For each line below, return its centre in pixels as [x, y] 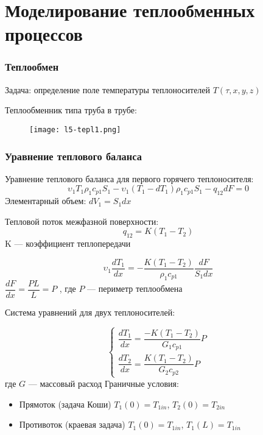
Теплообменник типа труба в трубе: [71, 110]
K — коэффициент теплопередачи [68, 243]
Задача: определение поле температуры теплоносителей [108, 89]
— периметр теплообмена [135, 288]
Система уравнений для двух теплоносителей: [90, 312]
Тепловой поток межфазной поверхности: [82, 221]
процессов [44, 34]
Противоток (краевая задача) [72, 424]
